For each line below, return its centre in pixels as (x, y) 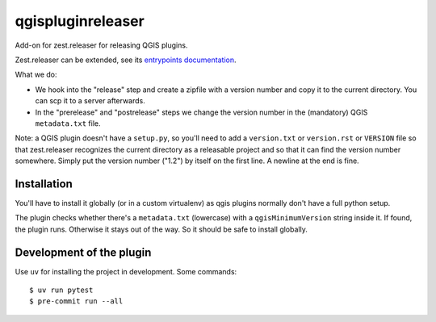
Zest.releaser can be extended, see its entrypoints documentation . (126, 60)
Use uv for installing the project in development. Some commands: (126, 271)
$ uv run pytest (61, 290)
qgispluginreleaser (80, 21)
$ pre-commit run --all (76, 301)
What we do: (36, 75)
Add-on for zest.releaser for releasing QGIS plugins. (101, 45)
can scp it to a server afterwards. (90, 101)
